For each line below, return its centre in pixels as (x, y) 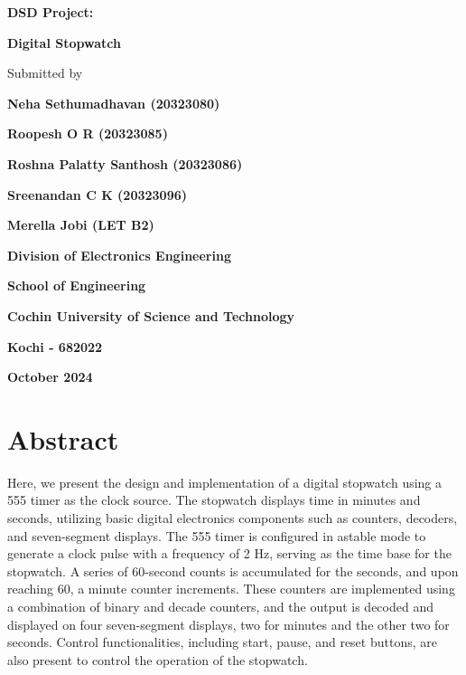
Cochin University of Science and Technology (151, 315)
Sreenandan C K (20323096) (98, 194)
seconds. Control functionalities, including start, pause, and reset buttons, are (222, 642)
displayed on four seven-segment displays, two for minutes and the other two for (228, 624)
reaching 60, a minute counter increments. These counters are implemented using (231, 589)
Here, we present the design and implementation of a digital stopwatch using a (225, 482)
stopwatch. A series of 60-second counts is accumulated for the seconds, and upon (233, 570)
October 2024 (50, 377)
